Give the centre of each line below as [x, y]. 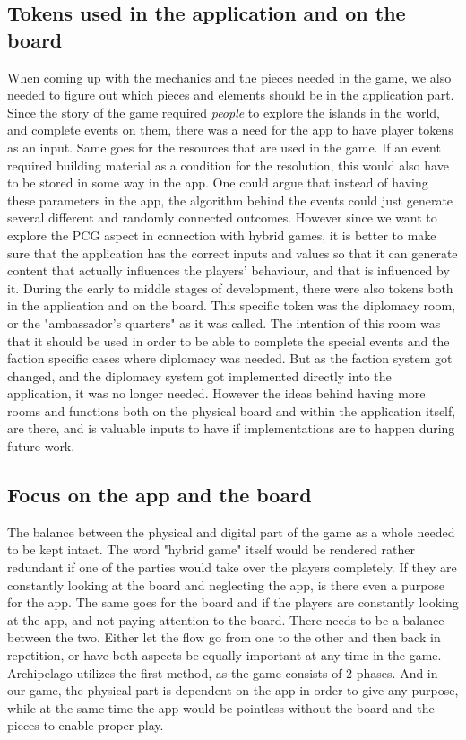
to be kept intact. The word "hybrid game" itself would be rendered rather [211, 549]
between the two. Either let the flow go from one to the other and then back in [224, 637]
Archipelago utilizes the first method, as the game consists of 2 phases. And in [223, 672]
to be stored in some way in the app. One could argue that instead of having [218, 183]
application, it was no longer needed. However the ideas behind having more [216, 393]
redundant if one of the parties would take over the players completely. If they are [232, 567]
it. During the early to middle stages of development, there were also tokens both [230, 287]
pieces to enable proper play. [86, 725]
